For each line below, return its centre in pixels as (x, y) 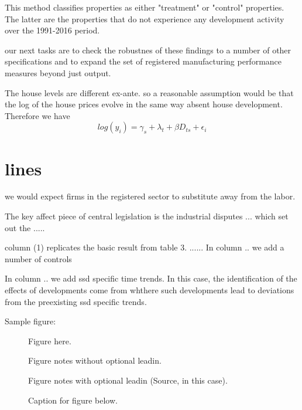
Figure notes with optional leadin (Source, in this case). (128, 380)
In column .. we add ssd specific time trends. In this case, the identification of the (151, 278)
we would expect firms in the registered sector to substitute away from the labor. (150, 196)
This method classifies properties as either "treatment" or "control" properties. (145, 7)
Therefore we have (37, 115)
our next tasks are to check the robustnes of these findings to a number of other (148, 50)
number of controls (38, 258)
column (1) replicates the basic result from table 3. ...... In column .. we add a (145, 247)
